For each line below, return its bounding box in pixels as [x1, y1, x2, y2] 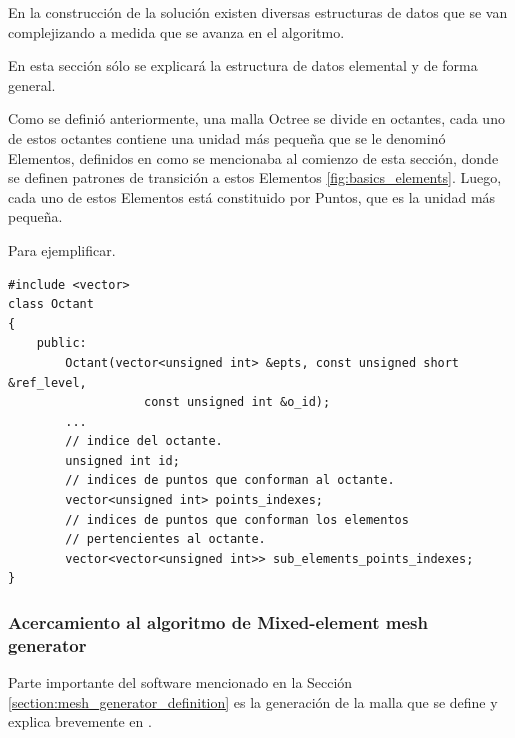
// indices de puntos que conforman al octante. [65, 473, 395, 488]
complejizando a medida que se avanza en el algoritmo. [8, 21, 345, 42]
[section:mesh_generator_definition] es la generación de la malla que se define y [8, 691, 498, 712]
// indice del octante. [65, 434, 223, 449]
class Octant [8, 297, 94, 312]
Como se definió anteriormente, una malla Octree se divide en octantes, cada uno [8, 108, 505, 129]
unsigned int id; [65, 453, 180, 468]
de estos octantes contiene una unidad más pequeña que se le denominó [8, 127, 446, 148]
